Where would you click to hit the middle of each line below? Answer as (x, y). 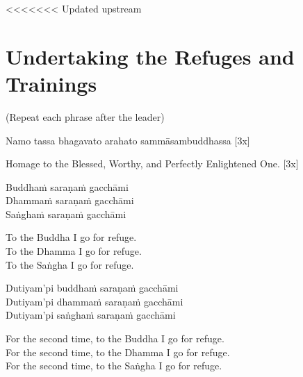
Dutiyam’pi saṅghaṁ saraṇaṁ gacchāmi (91, 315)
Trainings (51, 83)
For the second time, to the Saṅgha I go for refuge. (114, 366)
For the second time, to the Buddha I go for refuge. (115, 338)
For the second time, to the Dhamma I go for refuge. (118, 352)
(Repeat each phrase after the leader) (85, 116)
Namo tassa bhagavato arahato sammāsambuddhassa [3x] (128, 140)
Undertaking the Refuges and (150, 56)
